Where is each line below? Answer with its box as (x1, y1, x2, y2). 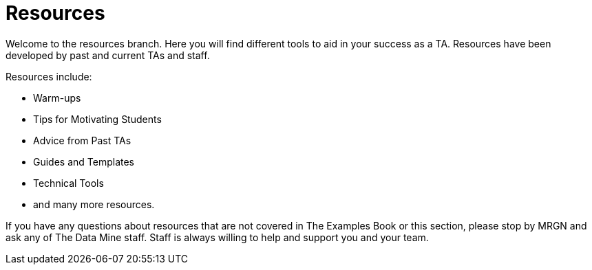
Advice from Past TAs (33, 134, 131, 146)
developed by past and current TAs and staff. (6, 49, 210, 61)
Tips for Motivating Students (33, 113, 162, 125)
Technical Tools (33, 177, 104, 189)
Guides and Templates (33, 155, 135, 168)
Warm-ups (33, 91, 81, 104)
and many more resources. (33, 198, 155, 210)
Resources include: (6, 70, 92, 82)
